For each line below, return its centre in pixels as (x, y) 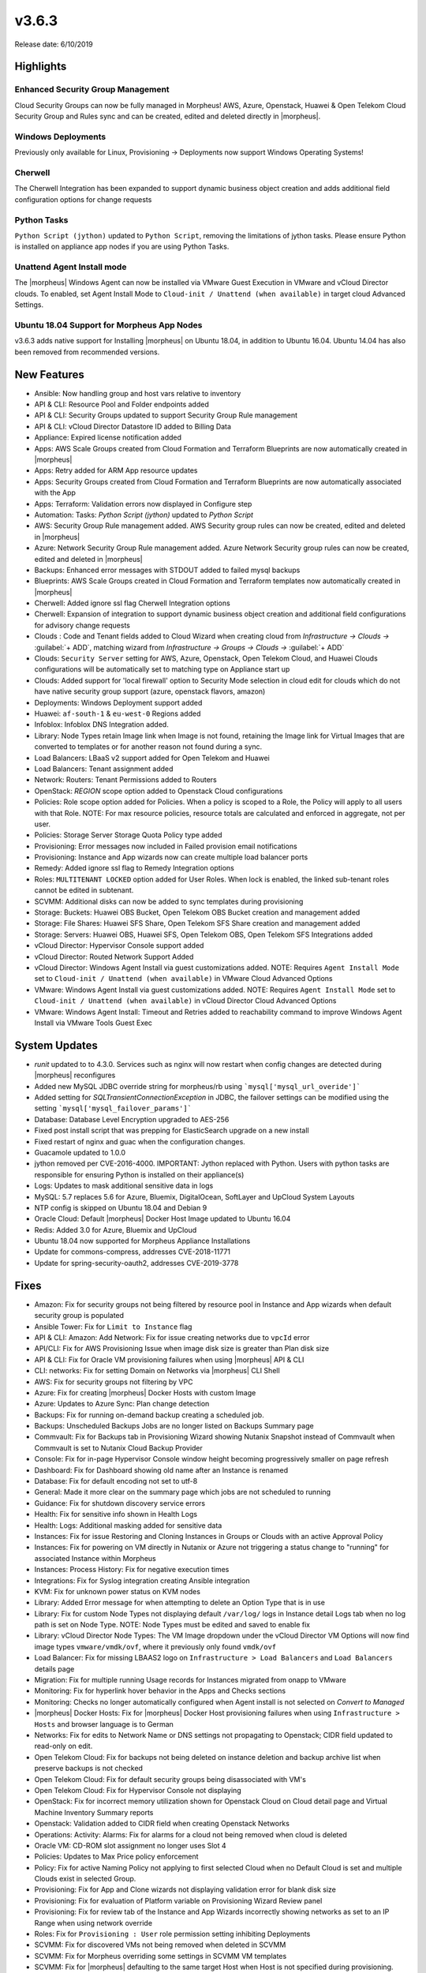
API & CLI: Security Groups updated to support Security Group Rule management (166, 415)
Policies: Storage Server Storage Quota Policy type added (128, 835)
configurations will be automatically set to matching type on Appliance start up (162, 669)
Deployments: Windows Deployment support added (118, 702)
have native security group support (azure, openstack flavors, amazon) (150, 691)
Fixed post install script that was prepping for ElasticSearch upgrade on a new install (172, 1131)
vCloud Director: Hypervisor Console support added (119, 945)
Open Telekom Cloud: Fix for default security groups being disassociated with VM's (170, 1779)
